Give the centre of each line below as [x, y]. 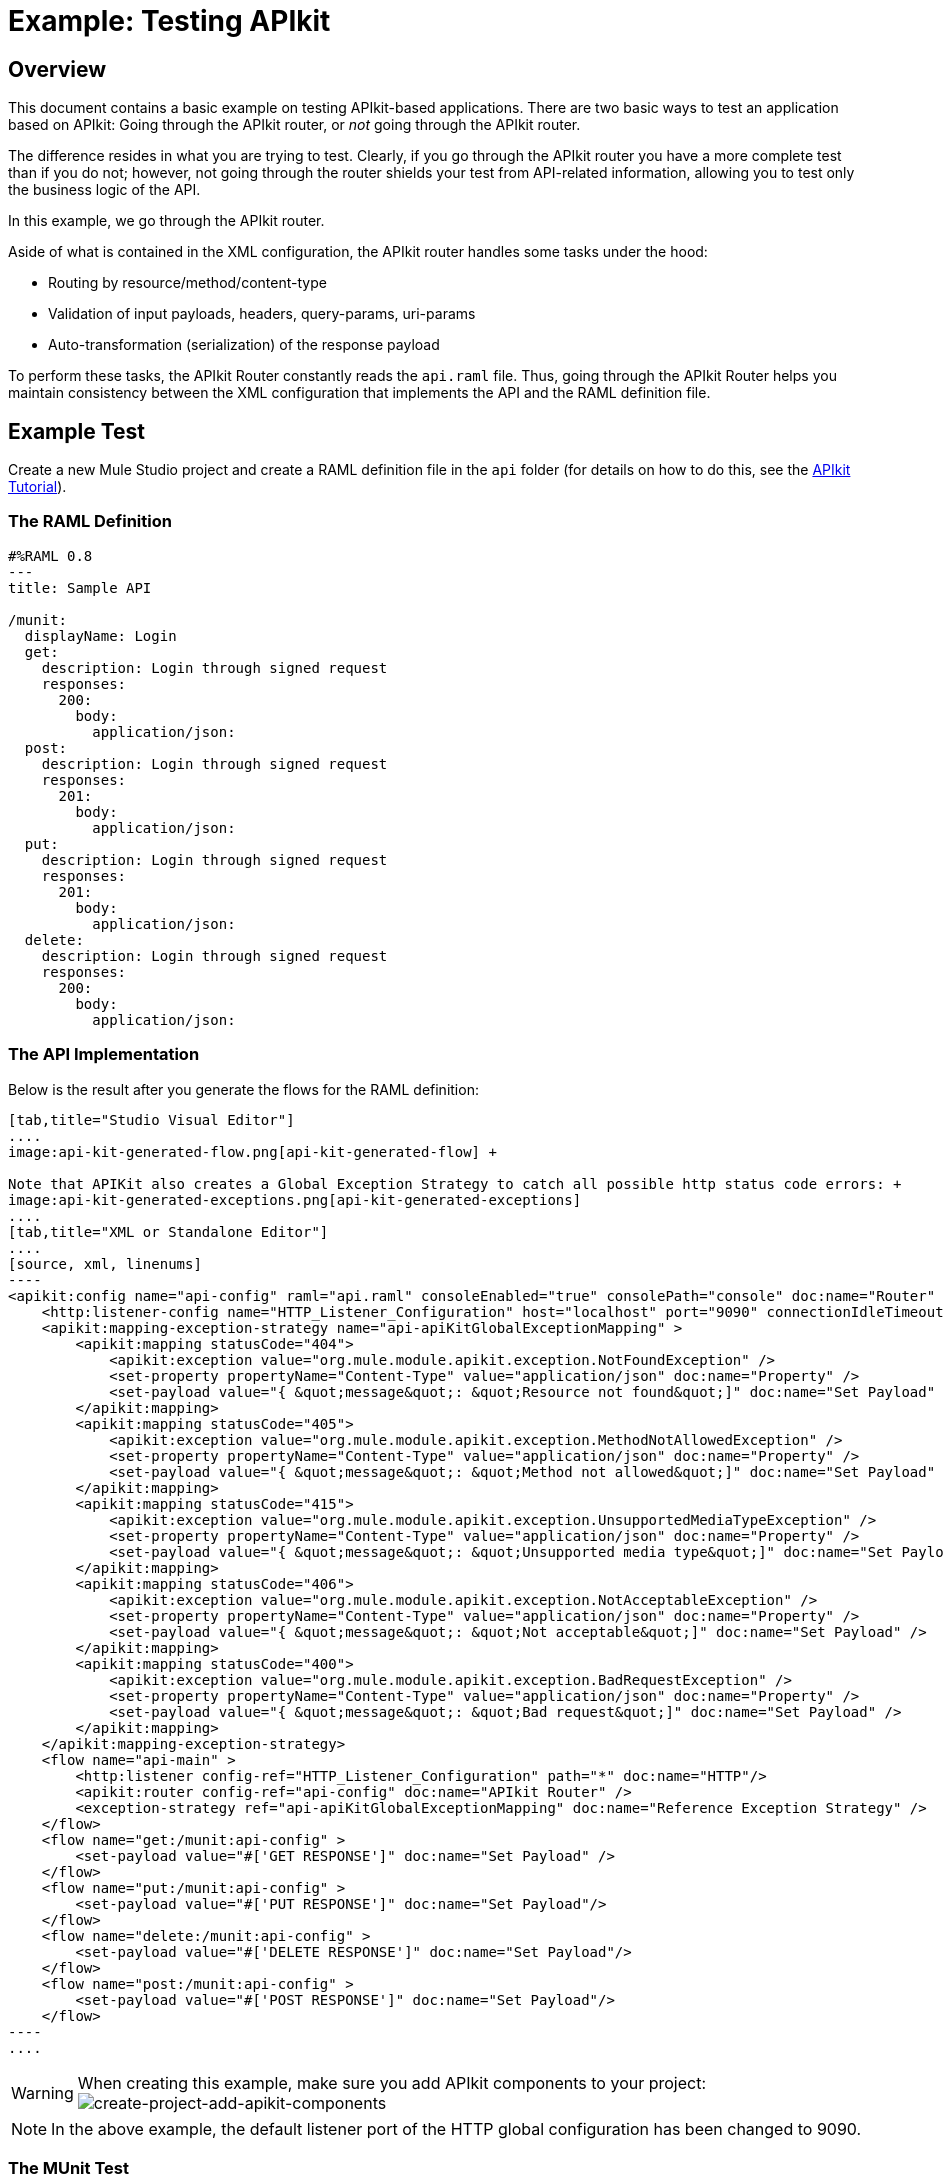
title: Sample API [80, 587]
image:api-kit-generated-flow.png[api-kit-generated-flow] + [252, 1151]
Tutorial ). [37, 487]
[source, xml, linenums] [105, 1263]
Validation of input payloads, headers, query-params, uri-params [262, 314]
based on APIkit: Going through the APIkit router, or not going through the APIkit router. [294, 125]
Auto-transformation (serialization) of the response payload [244, 345]
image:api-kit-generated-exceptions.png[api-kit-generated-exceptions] [295, 1199]
